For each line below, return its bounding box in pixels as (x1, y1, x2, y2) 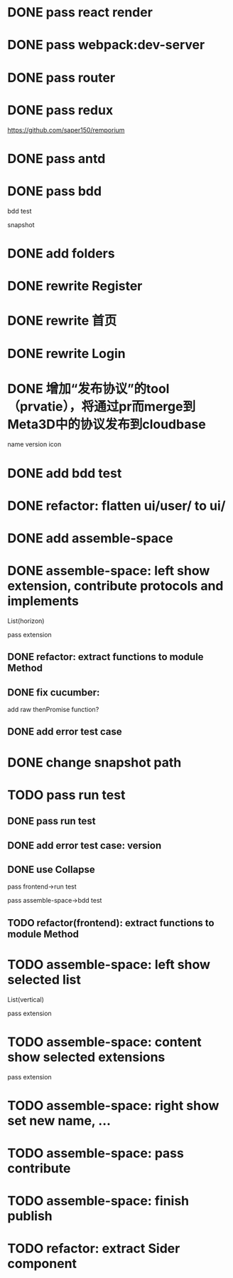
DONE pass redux (7, 102, 114, 118)
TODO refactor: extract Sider (7, 1240, 180, 1257)
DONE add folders (7, 245, 115, 261)
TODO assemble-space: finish (7, 1193, 190, 1209)
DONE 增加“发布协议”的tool (7, 380, 170, 397)
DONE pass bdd (7, 183, 102, 199)
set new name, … (7, 1112, 112, 1128)
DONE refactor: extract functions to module (7, 651, 204, 663)
